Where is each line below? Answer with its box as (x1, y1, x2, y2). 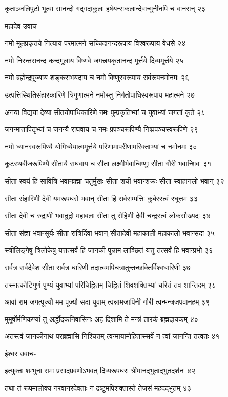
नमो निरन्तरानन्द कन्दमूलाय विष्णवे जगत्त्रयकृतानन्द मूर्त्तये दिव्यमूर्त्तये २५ (5, 54, 184, 65)
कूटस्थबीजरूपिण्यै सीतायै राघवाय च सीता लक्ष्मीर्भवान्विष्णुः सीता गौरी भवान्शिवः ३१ (5, 158, 212, 169)
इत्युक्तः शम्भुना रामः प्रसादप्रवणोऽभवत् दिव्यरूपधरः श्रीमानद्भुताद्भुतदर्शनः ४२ (5, 365, 196, 376)
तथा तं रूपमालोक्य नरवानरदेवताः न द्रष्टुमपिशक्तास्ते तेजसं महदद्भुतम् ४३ (5, 383, 192, 393)
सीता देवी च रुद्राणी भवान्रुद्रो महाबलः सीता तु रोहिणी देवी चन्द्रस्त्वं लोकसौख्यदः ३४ (5, 210, 211, 221)
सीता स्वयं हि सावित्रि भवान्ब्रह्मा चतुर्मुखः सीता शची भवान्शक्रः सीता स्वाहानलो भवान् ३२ (5, 175, 224, 186)
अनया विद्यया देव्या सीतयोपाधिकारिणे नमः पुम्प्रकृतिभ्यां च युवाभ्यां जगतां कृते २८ (5, 106, 205, 117)
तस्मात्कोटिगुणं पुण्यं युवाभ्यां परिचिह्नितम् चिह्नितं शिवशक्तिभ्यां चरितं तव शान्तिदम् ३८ (5, 279, 216, 290)
